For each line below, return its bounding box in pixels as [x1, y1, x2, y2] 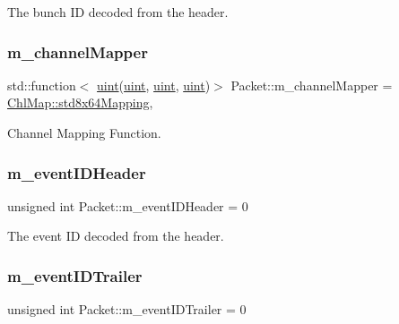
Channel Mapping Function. [7, 124, 161, 141]
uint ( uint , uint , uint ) [97, 75, 211, 94]
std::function [7, 75, 76, 94]
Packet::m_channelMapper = [230, 75, 393, 94]
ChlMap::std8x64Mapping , [7, 93, 153, 112]
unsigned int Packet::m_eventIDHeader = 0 [7, 196, 248, 215]
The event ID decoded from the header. [7, 226, 224, 245]
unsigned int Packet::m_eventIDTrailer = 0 [7, 300, 247, 319]
